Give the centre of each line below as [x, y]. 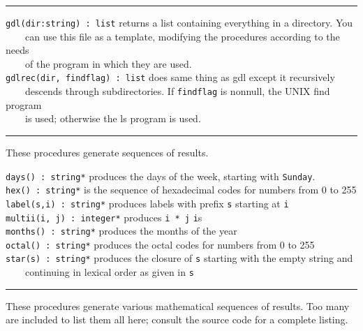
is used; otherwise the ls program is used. [113, 118]
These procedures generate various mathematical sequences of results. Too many [178, 306]
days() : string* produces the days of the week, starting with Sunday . [161, 176]
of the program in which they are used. [108, 63]
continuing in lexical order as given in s [109, 272]
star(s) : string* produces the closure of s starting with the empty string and [179, 258]
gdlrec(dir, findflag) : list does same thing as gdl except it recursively [170, 77]
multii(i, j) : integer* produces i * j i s [104, 217]
